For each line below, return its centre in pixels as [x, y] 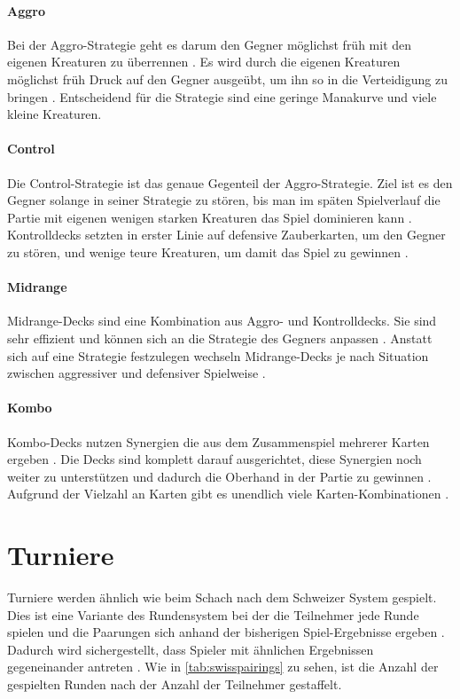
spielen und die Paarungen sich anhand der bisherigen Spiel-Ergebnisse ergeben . [226, 632]
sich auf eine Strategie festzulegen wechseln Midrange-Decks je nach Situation [218, 355]
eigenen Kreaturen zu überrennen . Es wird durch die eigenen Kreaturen [204, 62]
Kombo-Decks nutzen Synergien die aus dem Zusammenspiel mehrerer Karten [218, 441]
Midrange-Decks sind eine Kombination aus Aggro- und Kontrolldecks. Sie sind [222, 321]
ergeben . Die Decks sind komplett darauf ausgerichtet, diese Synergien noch [214, 459]
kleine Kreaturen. [55, 114]
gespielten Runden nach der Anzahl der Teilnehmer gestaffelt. [175, 683]
